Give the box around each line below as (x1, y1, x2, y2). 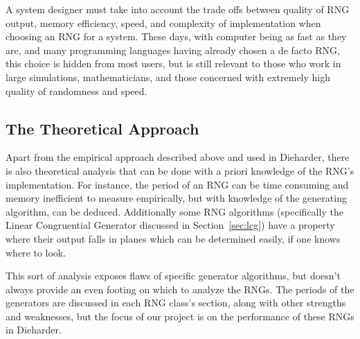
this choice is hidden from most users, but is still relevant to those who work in (6, 56, 341, 71)
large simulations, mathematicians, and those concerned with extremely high (6, 69, 331, 84)
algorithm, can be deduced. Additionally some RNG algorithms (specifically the (6, 204, 343, 218)
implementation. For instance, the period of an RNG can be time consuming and (6, 177, 349, 191)
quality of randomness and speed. (6, 83, 147, 98)
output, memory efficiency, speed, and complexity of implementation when (6, 15, 321, 30)
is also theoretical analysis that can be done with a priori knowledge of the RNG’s (6, 163, 354, 177)
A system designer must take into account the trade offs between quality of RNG (6, 2, 350, 16)
